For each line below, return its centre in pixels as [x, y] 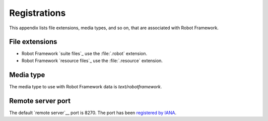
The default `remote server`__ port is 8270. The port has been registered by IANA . [93, 113]
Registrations [37, 13]
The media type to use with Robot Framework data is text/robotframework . [86, 86]
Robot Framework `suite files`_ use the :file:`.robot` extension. [84, 54]
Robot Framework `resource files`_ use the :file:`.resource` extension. [92, 60]
